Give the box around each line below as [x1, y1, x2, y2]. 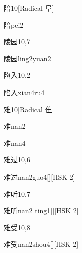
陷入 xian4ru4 [4, 87, 45, 97]
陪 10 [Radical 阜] [4, 3, 54, 13]
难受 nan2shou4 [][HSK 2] [4, 239, 79, 249]
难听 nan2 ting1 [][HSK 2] [4, 205, 79, 216]
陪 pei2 [4, 19, 24, 30]
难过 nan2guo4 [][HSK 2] [4, 171, 75, 182]
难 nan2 [4, 121, 26, 131]
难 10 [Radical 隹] [4, 104, 54, 114]
